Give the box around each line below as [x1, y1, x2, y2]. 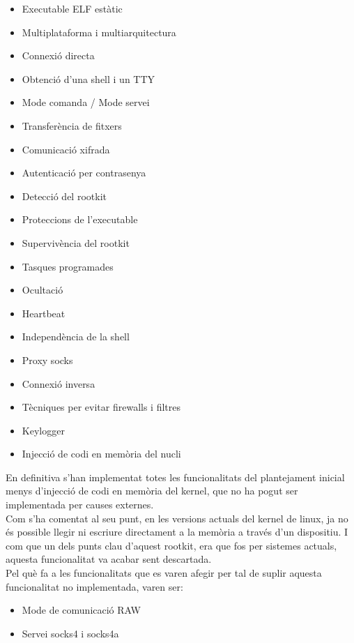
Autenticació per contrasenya [22, 165, 146, 180]
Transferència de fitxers [22, 118, 122, 133]
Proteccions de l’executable [22, 212, 138, 227]
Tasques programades [22, 259, 114, 273]
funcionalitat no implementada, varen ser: [6, 579, 183, 593]
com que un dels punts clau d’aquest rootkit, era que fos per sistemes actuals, [6, 538, 337, 552]
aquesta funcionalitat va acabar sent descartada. [6, 552, 212, 566]
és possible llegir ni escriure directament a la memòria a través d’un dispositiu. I [6, 524, 348, 539]
